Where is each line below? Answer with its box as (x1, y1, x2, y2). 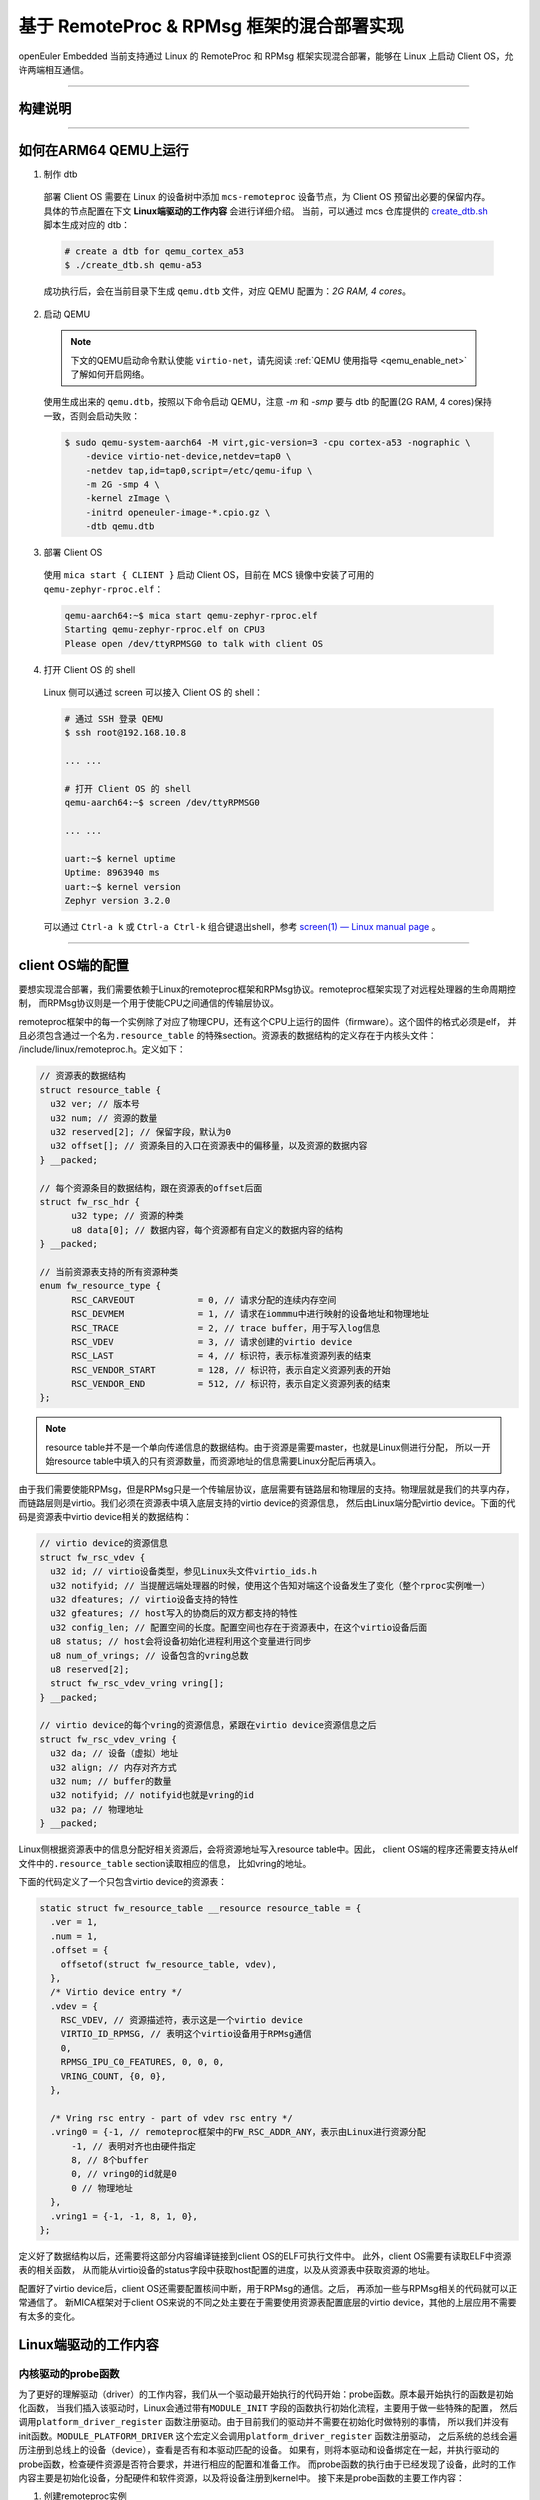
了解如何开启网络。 (70, 368, 150, 380)
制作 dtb (43, 168, 78, 180)
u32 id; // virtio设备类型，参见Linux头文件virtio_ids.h (50, 1566, 318, 1577)
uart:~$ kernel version (64, 881, 182, 892)
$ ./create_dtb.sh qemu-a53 (64, 260, 202, 271)
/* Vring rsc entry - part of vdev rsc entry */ (50, 2112, 294, 2124)
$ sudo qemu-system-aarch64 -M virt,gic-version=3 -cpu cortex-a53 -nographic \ (64, 436, 471, 448)
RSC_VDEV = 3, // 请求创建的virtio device (71, 1336, 353, 1347)
